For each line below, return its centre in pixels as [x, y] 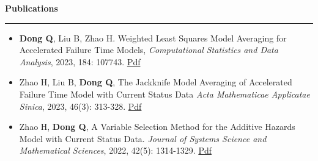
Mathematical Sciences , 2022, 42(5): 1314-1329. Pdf [115, 150]
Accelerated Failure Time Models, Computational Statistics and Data [149, 50]
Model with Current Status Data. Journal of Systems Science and [143, 138]
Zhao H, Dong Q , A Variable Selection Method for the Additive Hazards [157, 127]
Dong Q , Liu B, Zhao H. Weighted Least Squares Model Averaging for [153, 38]
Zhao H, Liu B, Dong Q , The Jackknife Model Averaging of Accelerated [156, 82]
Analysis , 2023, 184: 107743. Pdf [80, 61]
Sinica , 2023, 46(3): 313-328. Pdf [80, 106]
